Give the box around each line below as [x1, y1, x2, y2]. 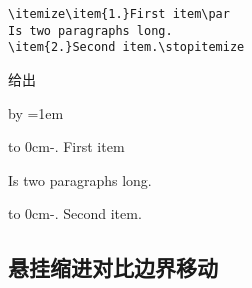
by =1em [8, 102, 64, 123]
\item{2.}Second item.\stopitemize [8, 40, 245, 55]
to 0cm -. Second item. [8, 203, 142, 224]
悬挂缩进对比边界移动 [8, 252, 218, 283]
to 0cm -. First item [8, 136, 125, 157]
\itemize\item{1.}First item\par [8, 7, 230, 21]
